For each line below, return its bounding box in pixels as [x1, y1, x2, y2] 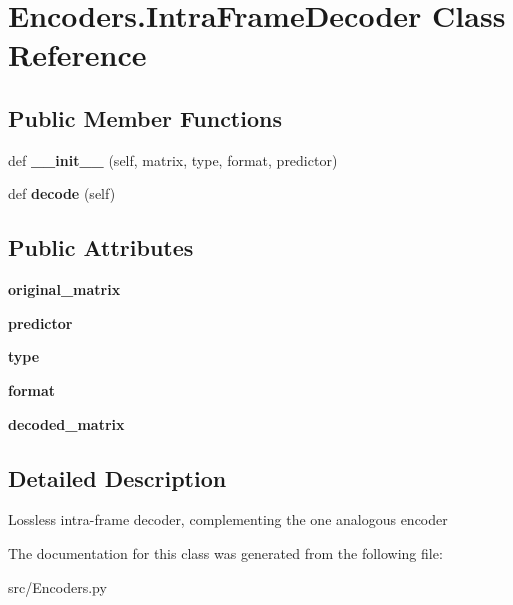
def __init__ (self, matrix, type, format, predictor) [8, 149, 338, 170]
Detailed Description [8, 462, 227, 493]
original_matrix [8, 279, 121, 300]
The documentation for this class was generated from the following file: [8, 542, 443, 563]
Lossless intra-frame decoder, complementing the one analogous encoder [8, 509, 448, 530]
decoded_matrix [8, 413, 125, 434]
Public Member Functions [8, 102, 282, 133]
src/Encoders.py [8, 576, 107, 597]
